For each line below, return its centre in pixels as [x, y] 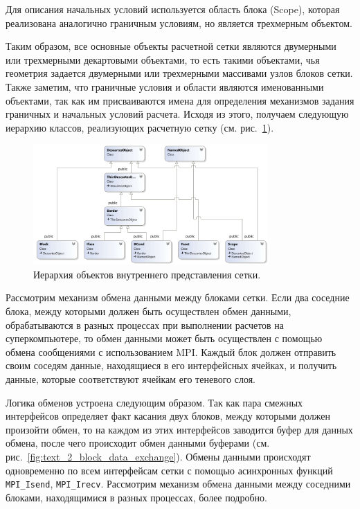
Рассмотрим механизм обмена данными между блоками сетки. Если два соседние [178, 297]
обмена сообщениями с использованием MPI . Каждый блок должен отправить [171, 351]
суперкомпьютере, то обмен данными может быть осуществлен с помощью [164, 338]
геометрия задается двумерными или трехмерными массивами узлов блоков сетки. [179, 73]
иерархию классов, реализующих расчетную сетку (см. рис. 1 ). [140, 127]
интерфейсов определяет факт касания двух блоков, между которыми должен [168, 416]
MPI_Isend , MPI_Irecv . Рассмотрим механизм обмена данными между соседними [178, 484]
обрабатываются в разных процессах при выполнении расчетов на [145, 324]
